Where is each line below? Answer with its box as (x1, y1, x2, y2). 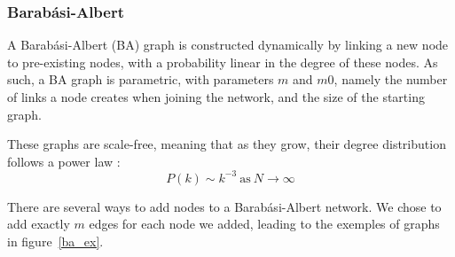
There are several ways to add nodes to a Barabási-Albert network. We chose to (7, 197, 442, 215)
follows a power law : (7, 152, 121, 170)
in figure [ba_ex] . (7, 232, 104, 251)
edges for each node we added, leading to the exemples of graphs (89, 214, 440, 233)
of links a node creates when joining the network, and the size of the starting (7, 88, 425, 105)
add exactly (7, 214, 70, 233)
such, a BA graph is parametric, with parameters (7, 70, 274, 89)
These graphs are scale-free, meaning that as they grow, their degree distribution (7, 135, 446, 153)
